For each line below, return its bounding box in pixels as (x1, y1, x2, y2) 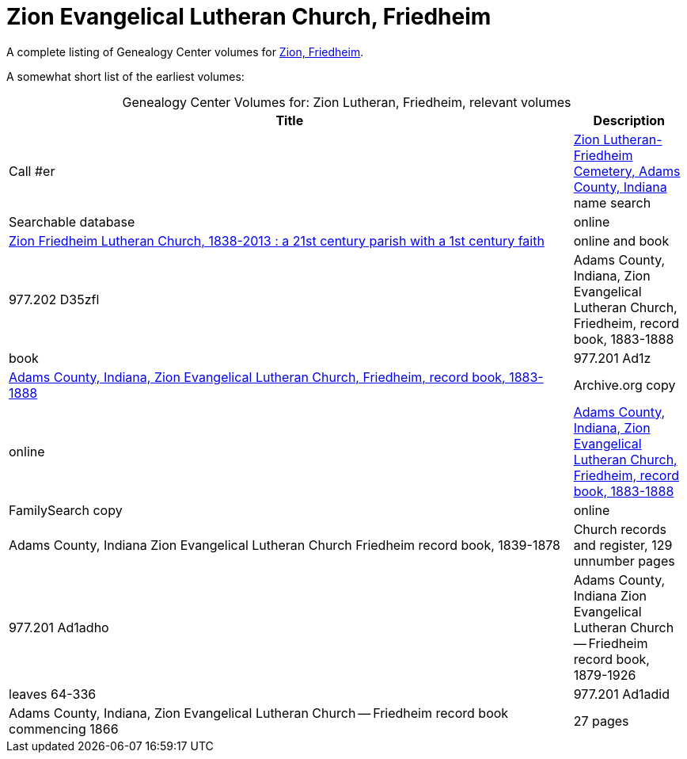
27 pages (573, 712, 629, 729)
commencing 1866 (9, 720, 119, 737)
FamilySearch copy (9, 502, 123, 518)
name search (573, 194, 651, 211)
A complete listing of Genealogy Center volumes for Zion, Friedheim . (6, 44, 364, 59)
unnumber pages (573, 552, 675, 569)
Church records (573, 521, 666, 537)
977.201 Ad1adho (9, 619, 109, 635)
